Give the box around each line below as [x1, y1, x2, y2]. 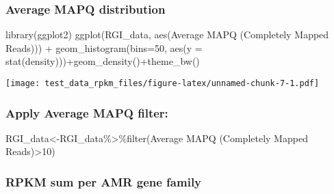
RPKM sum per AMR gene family [5, 173, 202, 190]
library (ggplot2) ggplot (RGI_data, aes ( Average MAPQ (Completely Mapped [5, 27, 329, 42]
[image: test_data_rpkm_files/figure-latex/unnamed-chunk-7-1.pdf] [5, 79, 320, 88]
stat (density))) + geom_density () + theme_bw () [5, 54, 200, 68]
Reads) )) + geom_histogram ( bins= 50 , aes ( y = [5, 40, 203, 55]
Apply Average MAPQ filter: [5, 104, 168, 121]
